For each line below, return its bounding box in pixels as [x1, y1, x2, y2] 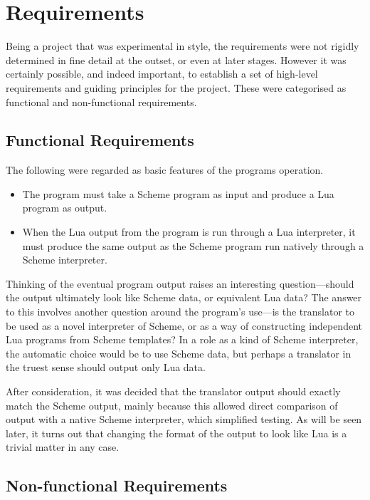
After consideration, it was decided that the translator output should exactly [6, 384, 341, 399]
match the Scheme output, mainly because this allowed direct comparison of [6, 397, 338, 412]
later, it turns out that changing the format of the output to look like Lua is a [6, 425, 347, 440]
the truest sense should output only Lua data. [6, 360, 206, 375]
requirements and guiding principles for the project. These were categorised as [6, 80, 347, 95]
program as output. [22, 200, 107, 215]
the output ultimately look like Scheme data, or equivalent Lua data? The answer [6, 290, 362, 305]
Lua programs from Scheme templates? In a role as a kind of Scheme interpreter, [6, 332, 359, 347]
